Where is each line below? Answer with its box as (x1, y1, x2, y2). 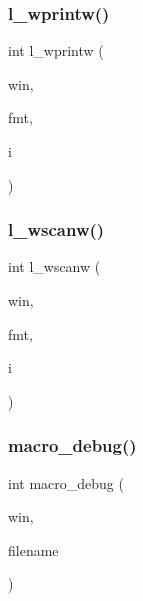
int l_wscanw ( (8, 256, 101, 277)
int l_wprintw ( (8, 40, 104, 61)
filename (8, 539, 59, 560)
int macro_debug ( (8, 472, 124, 493)
